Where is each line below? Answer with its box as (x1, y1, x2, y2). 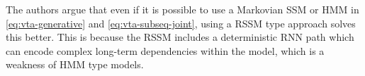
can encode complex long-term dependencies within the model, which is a (6, 43, 325, 58)
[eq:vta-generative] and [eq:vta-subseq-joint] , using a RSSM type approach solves (6, 15, 356, 30)
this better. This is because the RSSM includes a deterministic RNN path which (6, 30, 354, 44)
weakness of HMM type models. (6, 57, 144, 72)
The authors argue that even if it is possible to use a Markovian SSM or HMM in (6, 2, 359, 16)
